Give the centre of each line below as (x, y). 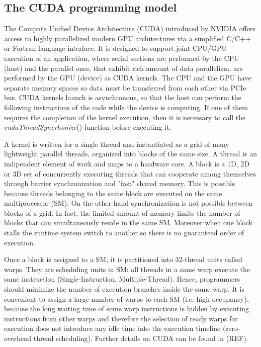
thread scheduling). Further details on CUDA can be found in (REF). (141, 338)
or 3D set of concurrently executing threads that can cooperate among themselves (130, 173)
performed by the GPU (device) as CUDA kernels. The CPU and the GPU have (128, 78)
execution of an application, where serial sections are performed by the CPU (122, 58)
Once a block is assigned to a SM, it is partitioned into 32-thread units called (123, 259)
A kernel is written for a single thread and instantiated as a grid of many (117, 144)
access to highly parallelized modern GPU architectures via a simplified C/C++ (128, 38)
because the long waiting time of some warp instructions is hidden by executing (126, 309)
